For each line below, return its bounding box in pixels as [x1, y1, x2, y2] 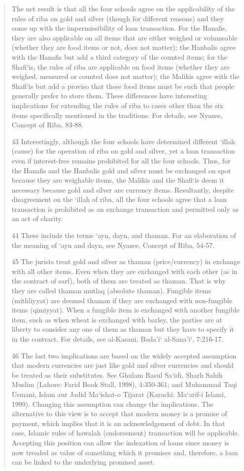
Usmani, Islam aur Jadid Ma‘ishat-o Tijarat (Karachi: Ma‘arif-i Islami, [11, 389, 226, 399]
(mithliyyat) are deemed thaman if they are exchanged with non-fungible [11, 295, 233, 305]
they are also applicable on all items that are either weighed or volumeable [11, 32, 238, 42]
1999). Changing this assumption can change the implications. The [11, 398, 213, 409]
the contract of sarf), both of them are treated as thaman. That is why [11, 275, 226, 286]
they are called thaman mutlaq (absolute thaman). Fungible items [11, 285, 211, 296]
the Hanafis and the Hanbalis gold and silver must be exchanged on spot [11, 165, 231, 175]
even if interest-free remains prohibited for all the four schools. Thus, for [11, 155, 231, 165]
